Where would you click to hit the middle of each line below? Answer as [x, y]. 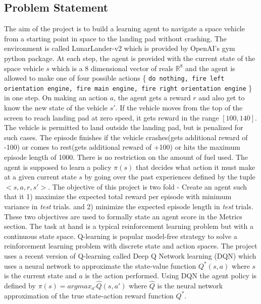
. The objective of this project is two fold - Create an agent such [148, 186]
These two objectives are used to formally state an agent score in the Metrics [123, 216]
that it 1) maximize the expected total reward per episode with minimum [118, 196]
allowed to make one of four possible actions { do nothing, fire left [114, 78]
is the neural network [190, 285]
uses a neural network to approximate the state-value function [100, 265]
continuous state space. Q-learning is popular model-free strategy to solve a [121, 236]
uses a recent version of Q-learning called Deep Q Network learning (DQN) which [130, 255]
